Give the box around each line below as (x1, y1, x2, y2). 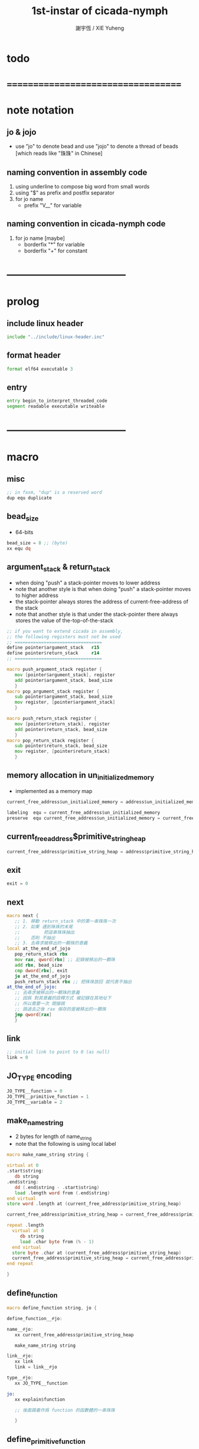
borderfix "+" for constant (24, 247, 88, 254)
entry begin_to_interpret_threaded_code (6, 398, 108, 404)
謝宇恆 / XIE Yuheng (75, 24, 125, 31)
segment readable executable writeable (6, 404, 105, 410)
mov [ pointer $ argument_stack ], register (14, 672, 116, 678)
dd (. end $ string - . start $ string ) (14, 1184, 100, 1190)
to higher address (15, 592, 58, 599)
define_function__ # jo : (6, 1315, 63, 1321)
